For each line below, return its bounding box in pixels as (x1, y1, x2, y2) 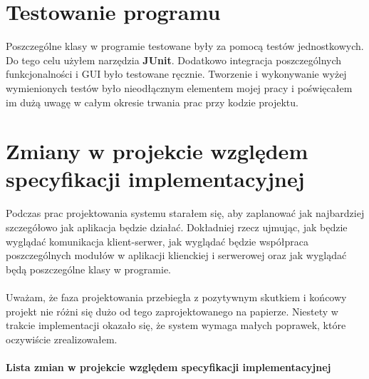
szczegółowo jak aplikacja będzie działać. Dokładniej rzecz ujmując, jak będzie (6, 220, 348, 234)
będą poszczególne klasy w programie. (6, 261, 171, 276)
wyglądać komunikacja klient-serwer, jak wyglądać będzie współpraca (6, 233, 308, 248)
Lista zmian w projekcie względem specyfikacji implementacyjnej (6, 359, 331, 374)
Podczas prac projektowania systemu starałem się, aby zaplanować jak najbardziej (6, 206, 365, 221)
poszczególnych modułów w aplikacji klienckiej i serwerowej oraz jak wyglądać (6, 248, 347, 263)
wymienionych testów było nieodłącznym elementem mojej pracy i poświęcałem (6, 80, 353, 95)
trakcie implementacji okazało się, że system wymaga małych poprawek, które (6, 318, 346, 333)
